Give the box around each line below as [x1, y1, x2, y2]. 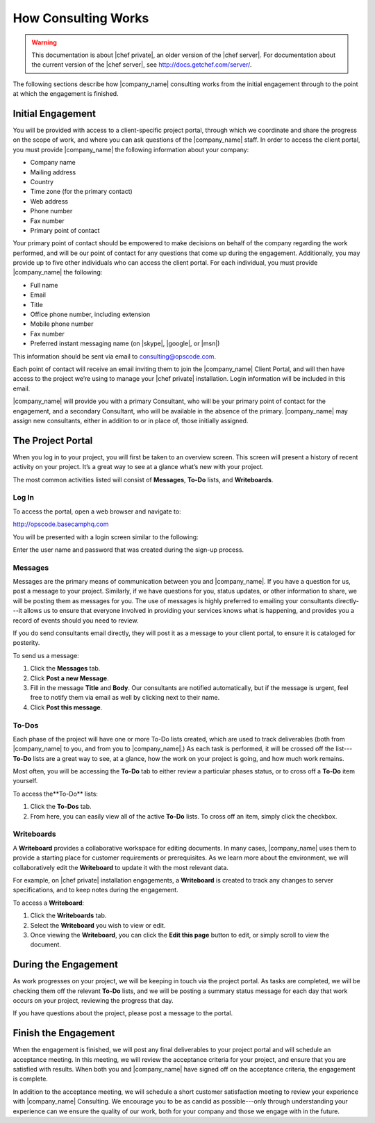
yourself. [12, 777, 38, 785]
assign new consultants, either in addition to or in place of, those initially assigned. [12, 416, 249, 425]
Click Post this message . [30, 703, 103, 712]
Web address [30, 197, 69, 205]
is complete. [12, 1074, 49, 1083]
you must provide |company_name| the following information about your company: [12, 145, 249, 154]
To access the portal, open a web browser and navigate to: [12, 507, 181, 516]
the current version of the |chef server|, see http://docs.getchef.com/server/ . [31, 60, 252, 69]
